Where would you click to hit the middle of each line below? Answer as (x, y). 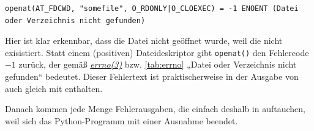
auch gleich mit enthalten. (54, 88)
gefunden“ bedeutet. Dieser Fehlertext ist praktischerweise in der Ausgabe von (152, 76)
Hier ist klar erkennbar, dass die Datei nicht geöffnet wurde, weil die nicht (144, 41)
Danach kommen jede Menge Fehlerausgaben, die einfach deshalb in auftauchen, (155, 109)
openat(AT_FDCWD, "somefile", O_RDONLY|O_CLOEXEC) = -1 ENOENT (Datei (152, 9)
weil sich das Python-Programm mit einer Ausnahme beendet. (121, 120)
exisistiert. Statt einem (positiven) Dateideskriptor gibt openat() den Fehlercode (157, 52)
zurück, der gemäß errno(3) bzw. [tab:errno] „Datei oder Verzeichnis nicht (158, 64)
